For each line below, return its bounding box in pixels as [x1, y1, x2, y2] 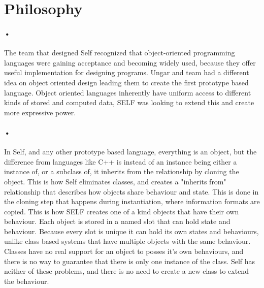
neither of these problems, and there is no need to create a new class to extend [4, 266, 249, 276]
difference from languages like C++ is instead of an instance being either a [4, 156, 237, 167]
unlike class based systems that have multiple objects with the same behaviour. [4, 236, 251, 246]
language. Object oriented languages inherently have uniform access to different [4, 87, 251, 98]
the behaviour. [4, 275, 49, 286]
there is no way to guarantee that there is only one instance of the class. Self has [4, 255, 255, 266]
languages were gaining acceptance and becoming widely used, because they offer [4, 57, 256, 68]
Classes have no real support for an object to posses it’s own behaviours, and [4, 246, 244, 257]
